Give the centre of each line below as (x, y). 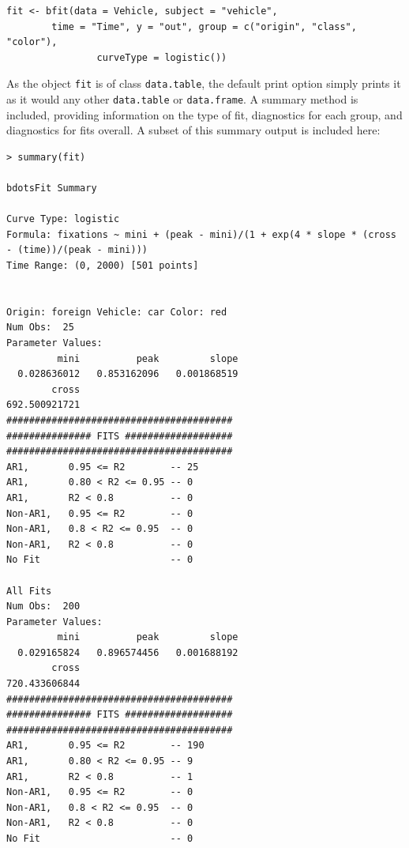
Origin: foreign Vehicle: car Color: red (117, 312)
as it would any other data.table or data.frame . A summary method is (182, 99)
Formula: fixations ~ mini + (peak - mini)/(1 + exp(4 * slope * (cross (201, 234)
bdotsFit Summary (52, 188)
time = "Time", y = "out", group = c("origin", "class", (204, 26)
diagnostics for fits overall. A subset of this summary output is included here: (193, 130)
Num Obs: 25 (40, 328)
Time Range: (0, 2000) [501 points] (103, 266)
